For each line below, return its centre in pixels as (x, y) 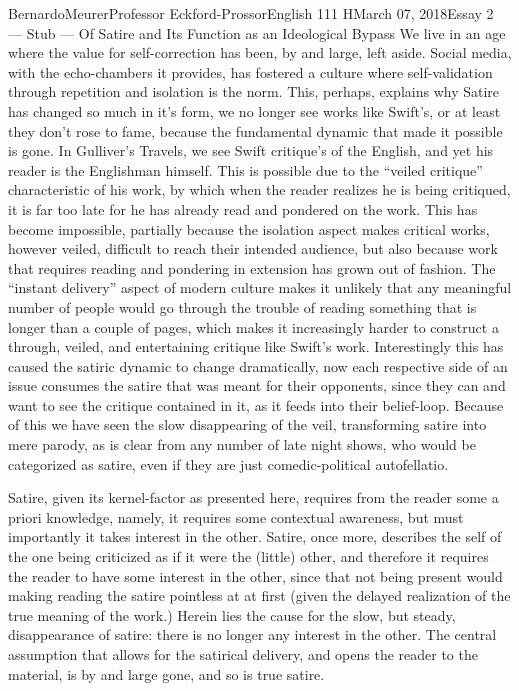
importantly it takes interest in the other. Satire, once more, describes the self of (255, 536)
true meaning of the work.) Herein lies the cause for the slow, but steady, (232, 614)
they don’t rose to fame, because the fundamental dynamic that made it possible (255, 130)
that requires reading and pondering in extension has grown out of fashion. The (252, 267)
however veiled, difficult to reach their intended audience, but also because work (253, 248)
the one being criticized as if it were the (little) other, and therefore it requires (248, 556)
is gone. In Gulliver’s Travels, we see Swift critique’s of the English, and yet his (251, 150)
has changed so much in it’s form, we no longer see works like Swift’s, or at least (254, 110)
